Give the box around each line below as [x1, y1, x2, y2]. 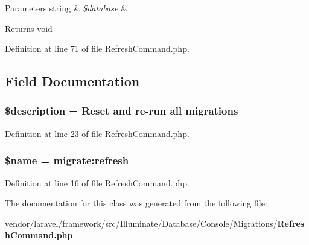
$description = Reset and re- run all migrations [5, 103, 238, 118]
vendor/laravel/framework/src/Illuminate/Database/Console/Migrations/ [5, 217, 278, 229]
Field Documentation [5, 72, 140, 91]
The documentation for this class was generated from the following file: [5, 197, 267, 209]
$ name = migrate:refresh [5, 153, 129, 168]
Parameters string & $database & [5, 2, 127, 14]
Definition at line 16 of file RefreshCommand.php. [5, 176, 190, 189]
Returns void [5, 22, 53, 34]
